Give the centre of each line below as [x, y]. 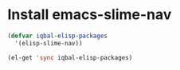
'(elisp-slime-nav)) [49, 43]
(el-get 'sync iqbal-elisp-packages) [70, 57]
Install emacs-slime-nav [90, 15]
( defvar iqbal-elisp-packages [58, 36]
